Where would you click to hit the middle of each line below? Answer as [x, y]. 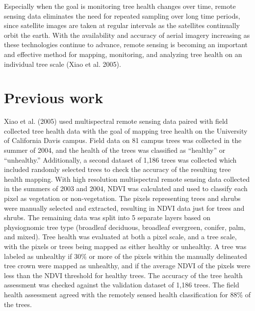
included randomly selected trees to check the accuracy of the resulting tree [117, 169]
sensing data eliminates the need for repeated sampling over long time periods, [122, 15]
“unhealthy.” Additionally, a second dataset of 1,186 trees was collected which [120, 159]
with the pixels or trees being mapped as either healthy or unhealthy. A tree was [125, 246]
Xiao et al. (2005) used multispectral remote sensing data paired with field [116, 121]
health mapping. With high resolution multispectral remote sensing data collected [127, 179]
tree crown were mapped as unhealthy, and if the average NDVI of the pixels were [127, 266]
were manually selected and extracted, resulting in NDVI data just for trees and [124, 208]
